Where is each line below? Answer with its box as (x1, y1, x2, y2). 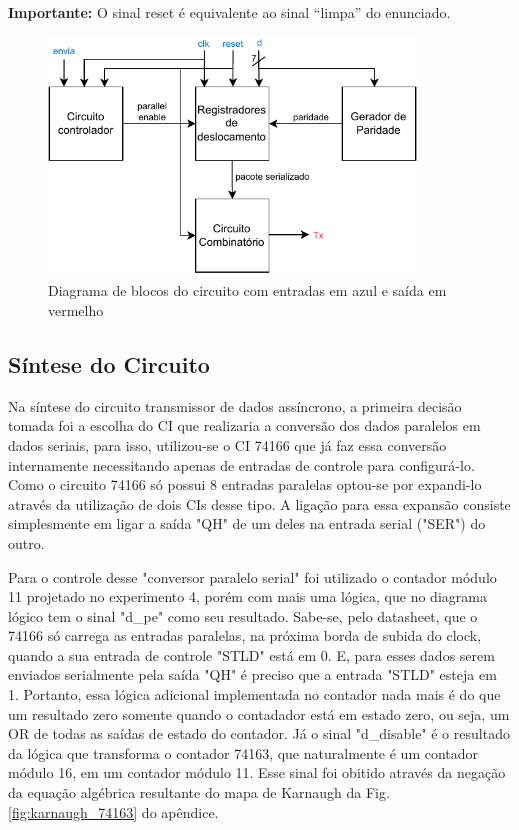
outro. (8, 532, 45, 553)
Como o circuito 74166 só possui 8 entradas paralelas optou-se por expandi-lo (8, 474, 482, 495)
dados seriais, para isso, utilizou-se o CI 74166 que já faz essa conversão (8, 434, 447, 455)
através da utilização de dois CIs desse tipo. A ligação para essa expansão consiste (8, 493, 511, 514)
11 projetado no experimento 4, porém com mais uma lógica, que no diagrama (8, 586, 487, 607)
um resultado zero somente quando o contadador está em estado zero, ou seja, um (8, 703, 510, 724)
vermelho (48, 299, 104, 320)
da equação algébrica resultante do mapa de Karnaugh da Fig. (8, 782, 390, 803)
